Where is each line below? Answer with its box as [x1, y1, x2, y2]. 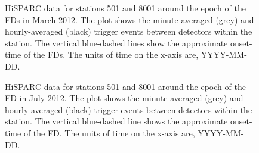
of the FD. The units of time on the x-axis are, [23, 126, 195, 139]
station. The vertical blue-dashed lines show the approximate [5, 36, 228, 49]
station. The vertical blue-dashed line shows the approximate [5, 115, 228, 127]
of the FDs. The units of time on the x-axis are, [23, 48, 199, 61]
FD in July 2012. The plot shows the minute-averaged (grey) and [5, 92, 243, 104]
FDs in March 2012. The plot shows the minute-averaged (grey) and [5, 13, 254, 26]
